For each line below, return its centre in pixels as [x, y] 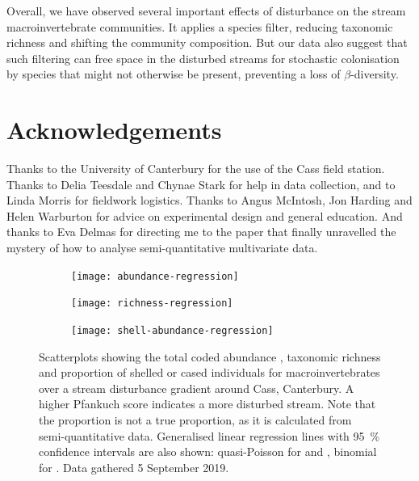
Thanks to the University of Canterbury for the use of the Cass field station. [196, 169]
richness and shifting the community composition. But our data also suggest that [207, 42]
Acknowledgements [114, 130]
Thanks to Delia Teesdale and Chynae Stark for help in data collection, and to [201, 184]
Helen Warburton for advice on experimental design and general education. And [205, 215]
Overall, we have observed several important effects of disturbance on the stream [206, 11]
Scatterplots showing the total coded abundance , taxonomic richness [210, 356]
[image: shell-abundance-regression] [172, 330]
